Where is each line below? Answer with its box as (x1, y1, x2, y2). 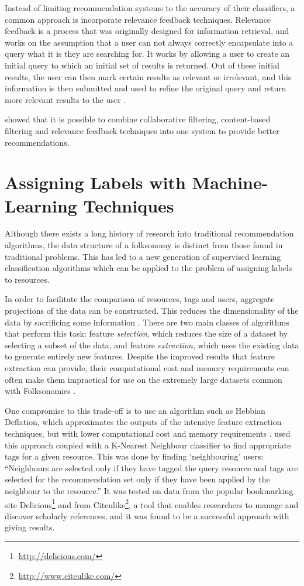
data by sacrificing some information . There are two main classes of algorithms (5, 316, 289, 328)
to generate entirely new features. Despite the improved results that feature (5, 350, 275, 362)
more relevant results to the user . (5, 93, 126, 105)
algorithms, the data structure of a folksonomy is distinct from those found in (5, 239, 283, 251)
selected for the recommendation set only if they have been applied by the (5, 473, 270, 485)
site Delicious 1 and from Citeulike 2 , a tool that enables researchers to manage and (5, 496, 299, 510)
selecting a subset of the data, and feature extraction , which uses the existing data (5, 338, 299, 351)
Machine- (192, 170, 268, 194)
